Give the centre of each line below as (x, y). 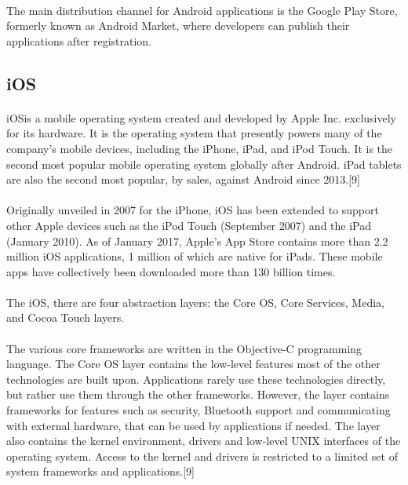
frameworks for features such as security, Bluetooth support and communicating (199, 410)
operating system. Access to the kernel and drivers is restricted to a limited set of (202, 456)
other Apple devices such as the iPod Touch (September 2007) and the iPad (189, 225)
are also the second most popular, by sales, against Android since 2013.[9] (183, 179)
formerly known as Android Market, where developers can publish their (178, 26)
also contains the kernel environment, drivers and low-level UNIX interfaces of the (204, 441)
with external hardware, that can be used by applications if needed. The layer (193, 425)
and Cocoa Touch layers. (66, 317)
